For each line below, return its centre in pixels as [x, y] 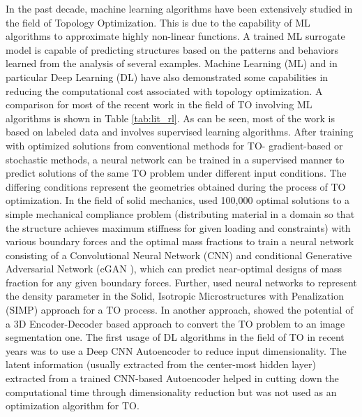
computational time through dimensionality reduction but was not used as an [171, 392]
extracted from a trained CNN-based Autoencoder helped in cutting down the [172, 378]
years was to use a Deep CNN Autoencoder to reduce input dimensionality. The [176, 350]
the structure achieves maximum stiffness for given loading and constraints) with [178, 227]
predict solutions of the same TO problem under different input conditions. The [176, 173]
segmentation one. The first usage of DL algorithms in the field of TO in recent [175, 337]
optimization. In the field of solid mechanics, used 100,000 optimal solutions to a [178, 200]
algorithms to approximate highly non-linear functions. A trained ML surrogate [175, 36]
